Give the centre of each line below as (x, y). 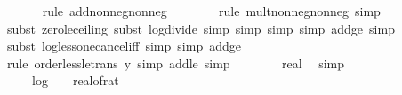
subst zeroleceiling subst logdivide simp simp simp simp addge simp (201, 28)
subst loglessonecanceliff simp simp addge (124, 46)
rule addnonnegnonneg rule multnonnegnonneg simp (211, 11)
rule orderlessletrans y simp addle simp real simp (176, 63)
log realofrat (75, 80)
